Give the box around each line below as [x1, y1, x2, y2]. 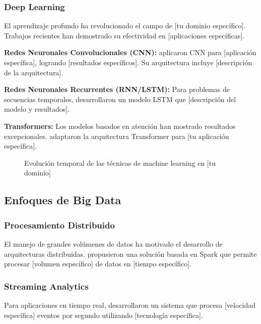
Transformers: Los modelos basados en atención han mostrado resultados [4, 120, 236, 131]
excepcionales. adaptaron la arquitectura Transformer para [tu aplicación [4, 130, 229, 141]
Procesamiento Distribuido [4, 218, 115, 231]
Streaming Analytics [4, 280, 89, 292]
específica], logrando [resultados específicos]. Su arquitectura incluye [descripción [4, 57, 252, 67]
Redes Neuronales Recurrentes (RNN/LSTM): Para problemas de [4, 84, 230, 95]
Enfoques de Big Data [4, 192, 121, 208]
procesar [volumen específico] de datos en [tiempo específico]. [4, 258, 192, 269]
